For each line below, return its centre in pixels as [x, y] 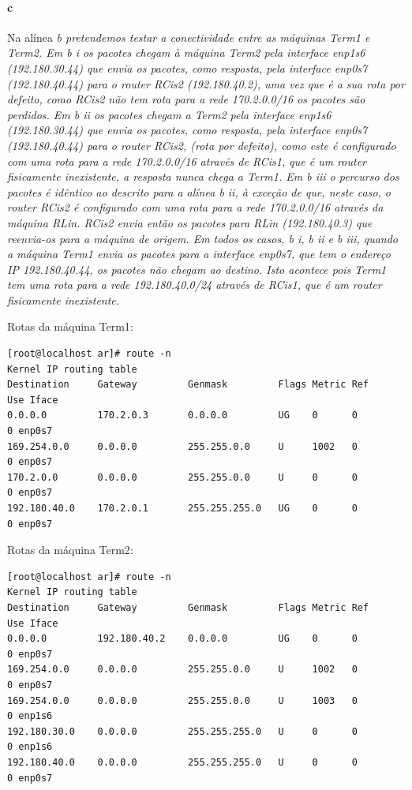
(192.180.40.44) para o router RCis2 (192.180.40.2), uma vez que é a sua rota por [206, 83]
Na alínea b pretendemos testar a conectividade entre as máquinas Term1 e [189, 37]
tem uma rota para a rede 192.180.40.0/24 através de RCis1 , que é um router [195, 285]
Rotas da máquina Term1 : [70, 326]
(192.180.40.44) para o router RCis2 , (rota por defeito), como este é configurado [202, 145]
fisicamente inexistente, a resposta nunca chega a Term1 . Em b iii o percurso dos [203, 176]
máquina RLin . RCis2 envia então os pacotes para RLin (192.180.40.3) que [190, 222]
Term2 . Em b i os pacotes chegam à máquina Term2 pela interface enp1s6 [186, 52]
